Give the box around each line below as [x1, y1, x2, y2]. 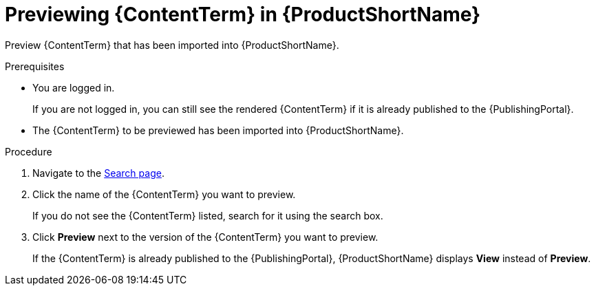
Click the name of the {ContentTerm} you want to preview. [32, 188, 296, 200]
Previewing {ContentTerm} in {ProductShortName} [5, 3, 481, 26]
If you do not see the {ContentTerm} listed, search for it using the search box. [32, 209, 383, 222]
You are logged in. [32, 81, 115, 94]
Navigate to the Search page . [32, 166, 164, 179]
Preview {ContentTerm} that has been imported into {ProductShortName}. [5, 39, 339, 51]
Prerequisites [5, 60, 65, 72]
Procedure [5, 145, 52, 158]
